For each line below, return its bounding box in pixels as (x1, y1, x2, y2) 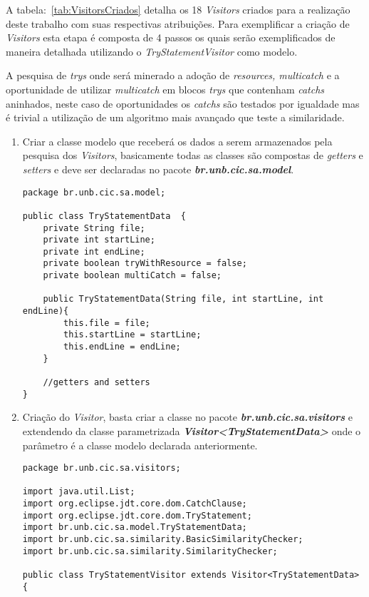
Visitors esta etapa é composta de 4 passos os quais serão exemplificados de (6, 30, 336, 45)
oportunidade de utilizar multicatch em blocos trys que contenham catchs (6, 81, 325, 96)
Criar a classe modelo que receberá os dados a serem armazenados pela (22, 133, 333, 148)
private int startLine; (43, 235, 155, 245)
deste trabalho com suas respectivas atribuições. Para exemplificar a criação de (6, 16, 350, 31)
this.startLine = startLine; (63, 330, 202, 340)
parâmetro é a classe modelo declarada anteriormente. (22, 437, 258, 452)
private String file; (43, 223, 145, 233)
